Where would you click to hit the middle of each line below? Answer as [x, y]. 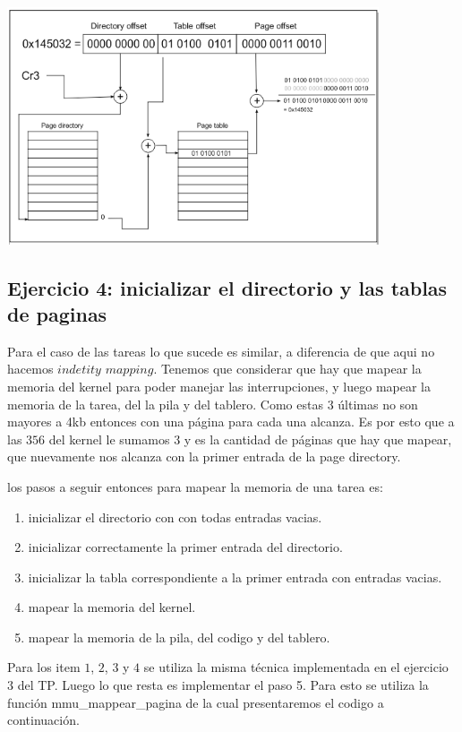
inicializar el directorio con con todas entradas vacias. [175, 517]
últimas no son [378, 404]
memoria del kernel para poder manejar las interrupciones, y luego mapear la [219, 386]
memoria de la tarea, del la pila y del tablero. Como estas [165, 404]
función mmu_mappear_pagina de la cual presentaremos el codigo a [196, 702]
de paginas [57, 313]
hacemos [30, 369]
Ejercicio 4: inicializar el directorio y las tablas [227, 287]
